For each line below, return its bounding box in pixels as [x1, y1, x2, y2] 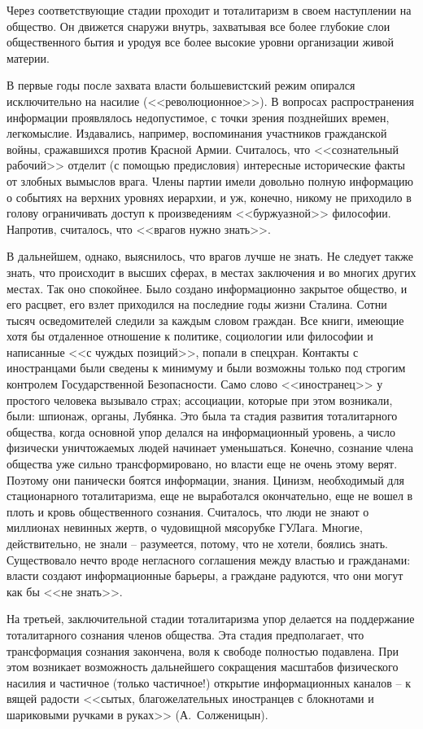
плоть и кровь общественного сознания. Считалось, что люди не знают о [7, 503, 369, 520]
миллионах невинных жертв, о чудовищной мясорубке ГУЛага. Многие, [7, 519, 363, 536]
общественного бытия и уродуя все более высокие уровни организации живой [7, 33, 394, 51]
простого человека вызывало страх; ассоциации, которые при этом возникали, [7, 391, 393, 408]
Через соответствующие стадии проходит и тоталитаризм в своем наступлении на [7, 2, 412, 18]
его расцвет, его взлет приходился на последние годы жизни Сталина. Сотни [7, 296, 387, 313]
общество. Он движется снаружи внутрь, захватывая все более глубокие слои [7, 17, 390, 34]
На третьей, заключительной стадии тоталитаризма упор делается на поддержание [7, 610, 415, 627]
